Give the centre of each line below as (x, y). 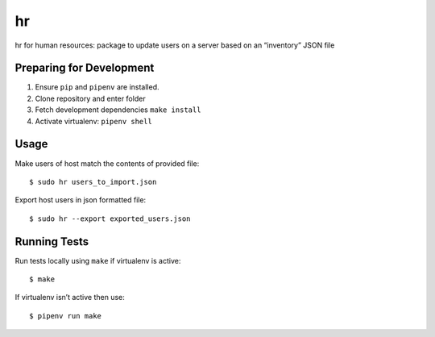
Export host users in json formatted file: (81, 200)
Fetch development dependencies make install (118, 110)
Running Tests (52, 241)
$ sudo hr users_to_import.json (93, 182)
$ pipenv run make (66, 316)
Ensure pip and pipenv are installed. (97, 87)
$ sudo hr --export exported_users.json (110, 218)
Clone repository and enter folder (90, 98)
